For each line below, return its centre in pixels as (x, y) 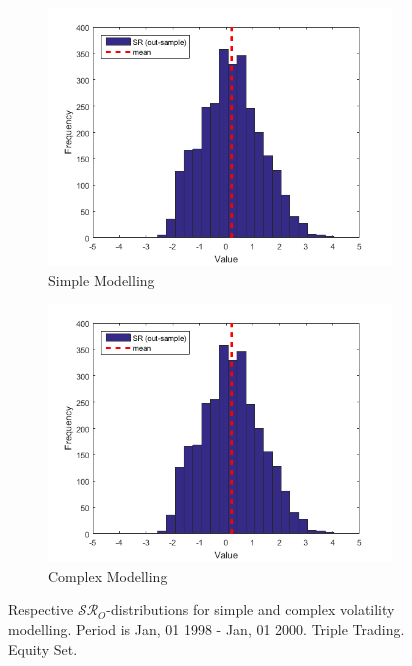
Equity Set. (43, 648)
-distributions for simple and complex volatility (250, 609)
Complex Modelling (108, 575)
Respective (41, 609)
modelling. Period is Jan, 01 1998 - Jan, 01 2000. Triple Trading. (206, 628)
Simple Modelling (101, 279)
